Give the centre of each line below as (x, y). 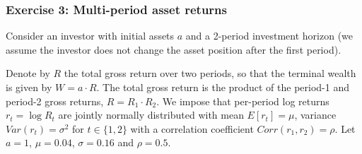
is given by (29, 87)
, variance (315, 115)
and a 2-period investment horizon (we (269, 36)
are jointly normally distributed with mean (151, 115)
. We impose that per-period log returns (243, 101)
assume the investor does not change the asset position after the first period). (174, 49)
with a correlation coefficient (192, 128)
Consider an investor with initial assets (90, 36)
